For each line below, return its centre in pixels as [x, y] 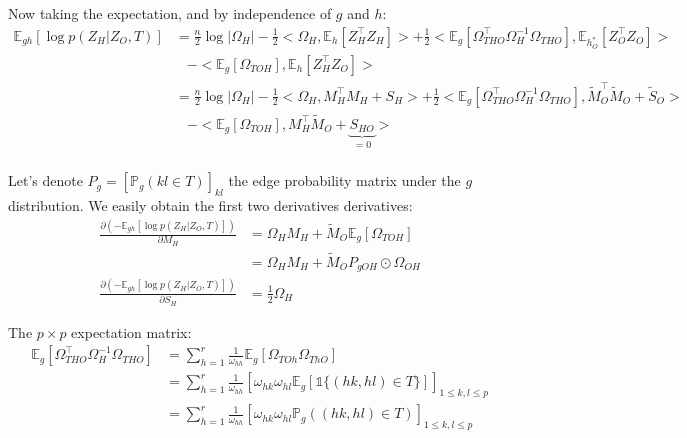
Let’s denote [45, 180]
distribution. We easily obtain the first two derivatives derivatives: [210, 205]
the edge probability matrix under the [344, 180]
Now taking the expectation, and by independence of [170, 13]
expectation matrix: [131, 331]
